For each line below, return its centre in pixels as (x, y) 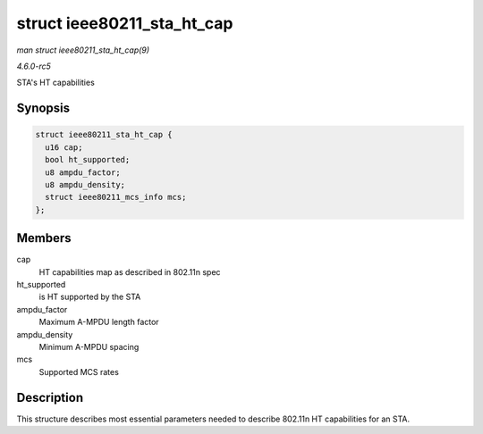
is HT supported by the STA (90, 297)
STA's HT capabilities (56, 83)
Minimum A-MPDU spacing (89, 346)
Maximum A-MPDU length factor (99, 322)
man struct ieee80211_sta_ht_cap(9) (83, 50)
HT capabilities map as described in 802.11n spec (130, 271)
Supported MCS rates (79, 371)
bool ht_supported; (88, 160)
